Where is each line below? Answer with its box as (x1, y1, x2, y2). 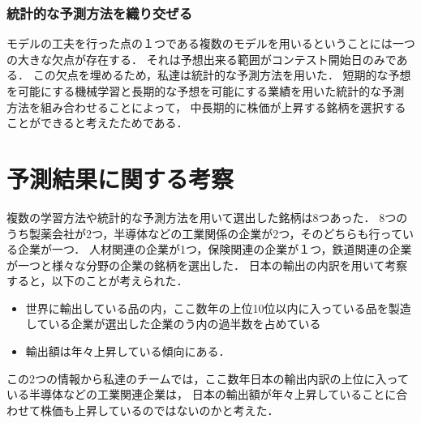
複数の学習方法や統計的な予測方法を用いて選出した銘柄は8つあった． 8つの (6, 208, 408, 225)
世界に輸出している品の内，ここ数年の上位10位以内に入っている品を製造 (25, 299, 411, 316)
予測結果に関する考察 (6, 161, 234, 194)
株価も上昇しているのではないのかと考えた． (40, 401, 279, 418)
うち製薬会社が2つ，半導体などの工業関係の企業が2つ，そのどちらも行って (6, 224, 402, 241)
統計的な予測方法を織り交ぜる (6, 2, 193, 23)
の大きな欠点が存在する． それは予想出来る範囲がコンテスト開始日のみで (6, 50, 397, 67)
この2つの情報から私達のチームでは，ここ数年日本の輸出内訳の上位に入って (6, 370, 409, 387)
